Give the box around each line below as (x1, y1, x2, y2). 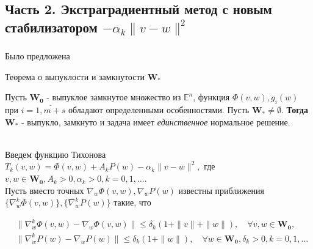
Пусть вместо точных (5, 184, 84, 196)
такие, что (113, 196, 151, 209)
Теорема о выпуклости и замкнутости (5, 70, 145, 83)
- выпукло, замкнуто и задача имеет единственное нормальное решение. (21, 115, 290, 128)
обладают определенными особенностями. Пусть (68, 103, 250, 116)
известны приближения (178, 184, 264, 196)
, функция (193, 91, 230, 103)
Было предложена (5, 50, 70, 62)
